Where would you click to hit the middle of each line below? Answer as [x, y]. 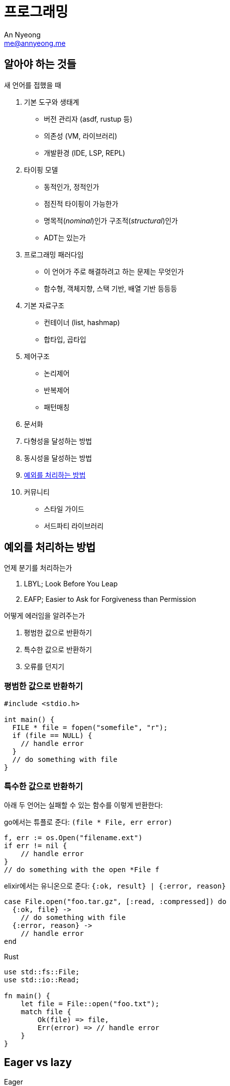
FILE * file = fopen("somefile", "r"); [90, 728]
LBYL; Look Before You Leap [71, 584]
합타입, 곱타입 [65, 339]
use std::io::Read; [42, 980]
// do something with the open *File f [82, 869]
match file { [46, 1011]
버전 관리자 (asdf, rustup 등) [88, 119]
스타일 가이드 [64, 509]
